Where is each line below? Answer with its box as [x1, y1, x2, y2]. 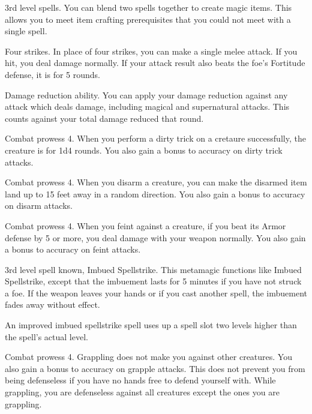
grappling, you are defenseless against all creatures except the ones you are [5, 386, 280, 398]
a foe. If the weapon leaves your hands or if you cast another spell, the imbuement [5, 286, 308, 299]
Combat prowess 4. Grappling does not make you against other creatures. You [5, 350, 292, 363]
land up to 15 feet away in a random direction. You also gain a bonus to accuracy [5, 187, 305, 200]
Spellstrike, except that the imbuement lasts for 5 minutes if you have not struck [5, 275, 302, 287]
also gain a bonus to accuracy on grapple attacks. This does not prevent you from [5, 362, 305, 374]
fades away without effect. [5, 298, 100, 311]
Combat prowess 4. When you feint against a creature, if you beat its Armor [5, 219, 286, 232]
